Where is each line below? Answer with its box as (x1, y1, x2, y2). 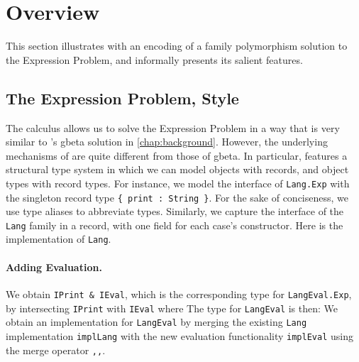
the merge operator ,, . (6, 342, 106, 357)
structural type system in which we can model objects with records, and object (6, 162, 349, 177)
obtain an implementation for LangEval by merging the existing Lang (6, 314, 307, 329)
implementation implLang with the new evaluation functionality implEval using (6, 328, 353, 343)
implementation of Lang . (6, 231, 111, 246)
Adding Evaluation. (6, 259, 102, 274)
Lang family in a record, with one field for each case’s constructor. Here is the (6, 217, 343, 232)
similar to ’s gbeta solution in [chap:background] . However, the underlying (6, 134, 328, 149)
